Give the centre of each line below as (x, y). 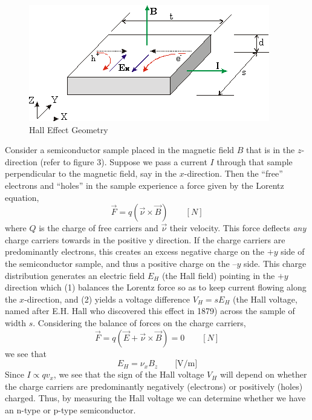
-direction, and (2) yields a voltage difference (107, 299)
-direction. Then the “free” (233, 173)
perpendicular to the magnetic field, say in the (91, 173)
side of (293, 251)
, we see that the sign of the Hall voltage (129, 374)
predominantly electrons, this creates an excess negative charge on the (135, 251)
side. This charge (275, 263)
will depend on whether (263, 374)
